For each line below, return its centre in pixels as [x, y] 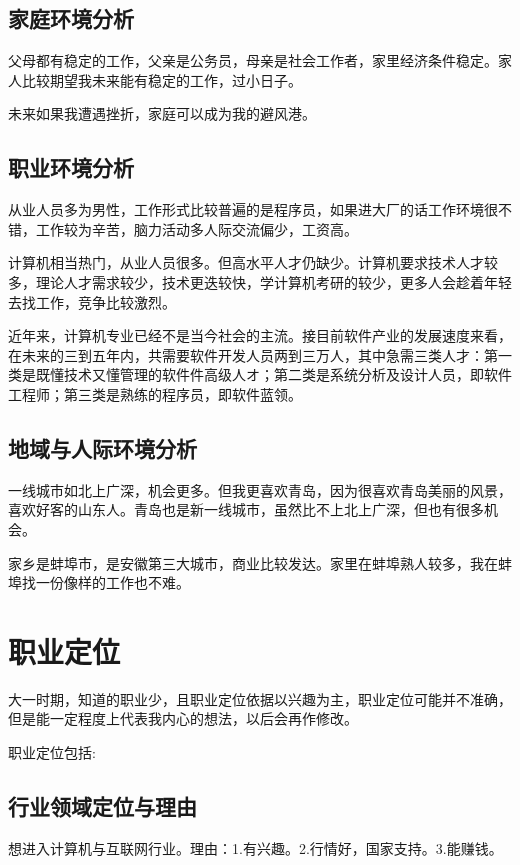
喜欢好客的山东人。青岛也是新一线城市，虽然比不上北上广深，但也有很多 [246, 509]
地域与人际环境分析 [102, 447]
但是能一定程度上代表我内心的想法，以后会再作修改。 [183, 718]
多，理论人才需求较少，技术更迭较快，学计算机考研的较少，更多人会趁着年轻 [260, 281]
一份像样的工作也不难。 [112, 582]
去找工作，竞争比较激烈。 [92, 301]
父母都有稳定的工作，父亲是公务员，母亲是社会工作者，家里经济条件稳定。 [253, 60]
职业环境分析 [71, 167]
